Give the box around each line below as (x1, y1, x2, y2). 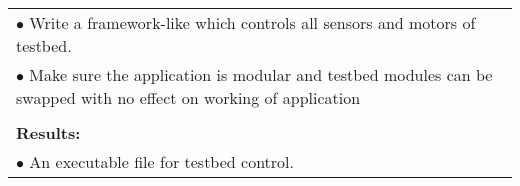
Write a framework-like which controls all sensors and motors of (29, 11, 476, 34)
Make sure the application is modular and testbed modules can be (29, 63, 493, 86)
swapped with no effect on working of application (16, 86, 361, 109)
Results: (16, 121, 81, 144)
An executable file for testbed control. (29, 150, 294, 173)
